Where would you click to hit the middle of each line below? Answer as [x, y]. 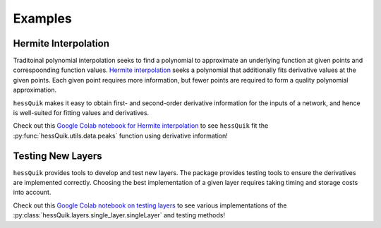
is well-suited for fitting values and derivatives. [81, 113]
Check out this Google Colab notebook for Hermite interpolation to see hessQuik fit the [141, 126]
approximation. [35, 90]
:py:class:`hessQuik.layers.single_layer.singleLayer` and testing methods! [119, 215]
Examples [42, 18]
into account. [32, 192]
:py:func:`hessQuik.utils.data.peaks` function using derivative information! [121, 136]
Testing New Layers [58, 156]
